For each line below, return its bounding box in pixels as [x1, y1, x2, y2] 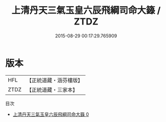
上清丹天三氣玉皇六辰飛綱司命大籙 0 [12, 111, 89, 117]
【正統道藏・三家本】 [26, 86, 78, 93]
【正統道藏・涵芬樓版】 [26, 77, 84, 84]
